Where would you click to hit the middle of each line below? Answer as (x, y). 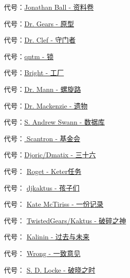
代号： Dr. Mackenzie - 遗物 (46, 105)
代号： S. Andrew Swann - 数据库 (54, 122)
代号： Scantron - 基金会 (42, 138)
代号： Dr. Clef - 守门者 (40, 40)
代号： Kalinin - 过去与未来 (47, 237)
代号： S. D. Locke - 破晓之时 (50, 269)
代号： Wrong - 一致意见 (42, 253)
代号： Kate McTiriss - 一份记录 (54, 204)
